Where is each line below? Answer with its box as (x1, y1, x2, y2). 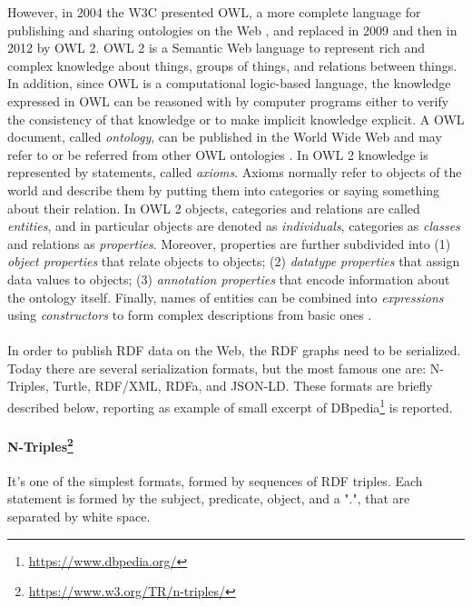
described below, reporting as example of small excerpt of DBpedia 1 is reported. (7, 395, 453, 416)
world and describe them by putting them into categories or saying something (7, 180, 440, 199)
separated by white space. (7, 506, 151, 525)
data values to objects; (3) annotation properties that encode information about (7, 269, 450, 288)
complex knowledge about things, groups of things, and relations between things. (7, 55, 457, 75)
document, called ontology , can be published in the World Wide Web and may (7, 127, 442, 146)
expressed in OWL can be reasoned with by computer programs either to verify (7, 91, 449, 110)
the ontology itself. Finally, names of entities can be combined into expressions (7, 287, 444, 306)
